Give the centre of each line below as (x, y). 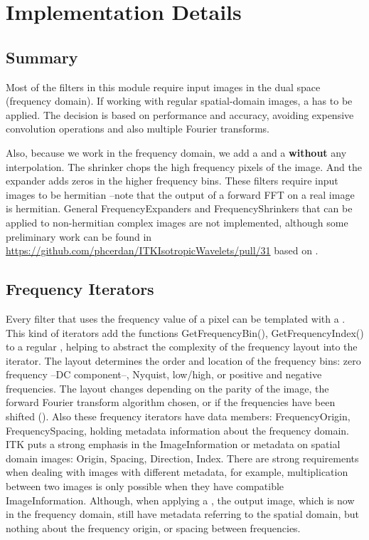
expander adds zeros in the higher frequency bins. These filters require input (172, 181)
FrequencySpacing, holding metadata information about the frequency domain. (178, 430)
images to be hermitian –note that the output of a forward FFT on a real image (180, 194)
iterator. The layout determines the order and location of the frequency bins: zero (183, 360)
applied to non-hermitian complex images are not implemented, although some (177, 222)
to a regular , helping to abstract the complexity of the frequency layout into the (182, 347)
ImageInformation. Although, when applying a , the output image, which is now (180, 500)
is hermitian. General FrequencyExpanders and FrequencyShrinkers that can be (179, 208)
